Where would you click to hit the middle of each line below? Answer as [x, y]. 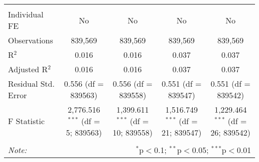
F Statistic [26, 121]
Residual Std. [31, 83]
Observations [31, 40]
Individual [26, 14]
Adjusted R [28, 69]
